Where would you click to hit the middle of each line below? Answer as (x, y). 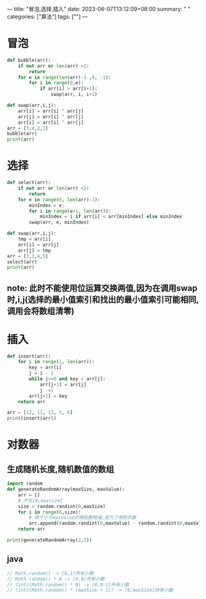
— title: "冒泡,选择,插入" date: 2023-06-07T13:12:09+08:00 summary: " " (99, 9)
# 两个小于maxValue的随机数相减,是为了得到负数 (83, 518)
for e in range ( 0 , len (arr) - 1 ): (59, 200)
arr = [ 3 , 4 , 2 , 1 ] (28, 128)
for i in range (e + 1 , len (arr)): (70, 211)
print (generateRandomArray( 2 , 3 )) (50, 540)
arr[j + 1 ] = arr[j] (63, 384)
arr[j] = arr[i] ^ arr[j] (51, 117)
